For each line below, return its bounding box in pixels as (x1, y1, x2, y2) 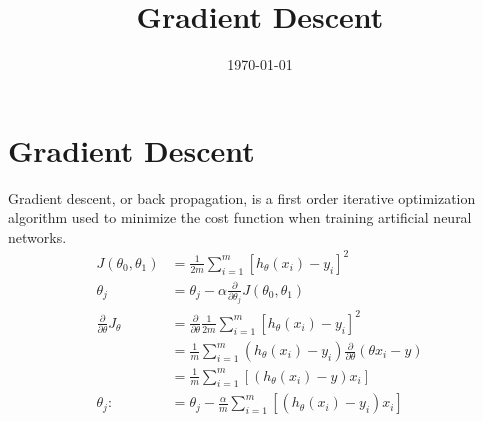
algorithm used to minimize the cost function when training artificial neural (8, 207, 472, 228)
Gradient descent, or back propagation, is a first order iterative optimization (8, 187, 476, 208)
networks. (8, 226, 67, 247)
